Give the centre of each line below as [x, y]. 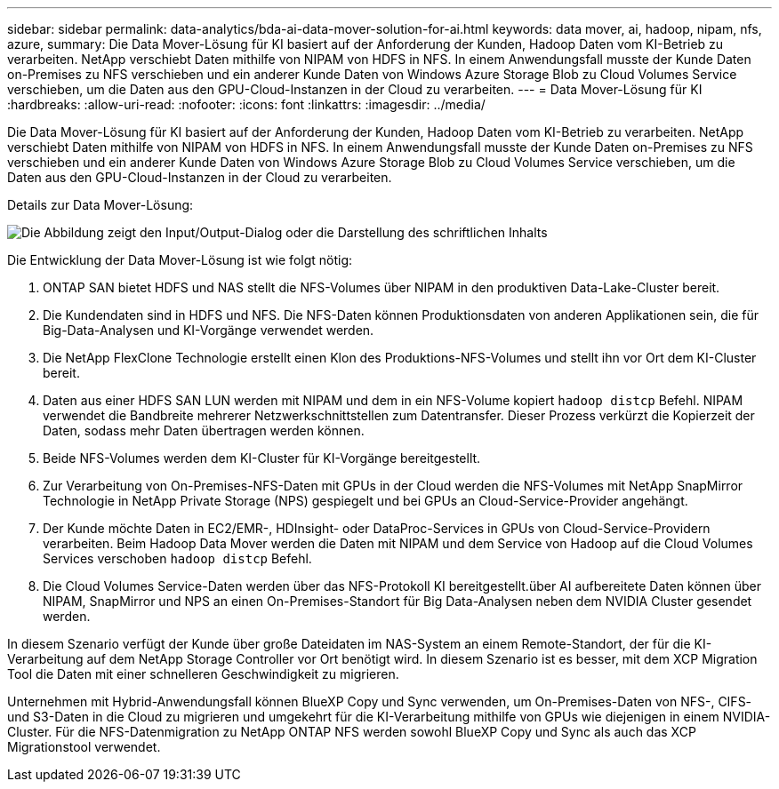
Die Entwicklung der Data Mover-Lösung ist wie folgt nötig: [180, 260]
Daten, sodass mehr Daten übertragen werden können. [204, 430]
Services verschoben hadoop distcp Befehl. [177, 558]
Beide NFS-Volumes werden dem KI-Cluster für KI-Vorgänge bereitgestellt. [262, 458]
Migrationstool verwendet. [84, 747]
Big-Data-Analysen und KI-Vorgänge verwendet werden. [209, 330]
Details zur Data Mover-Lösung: [100, 205]
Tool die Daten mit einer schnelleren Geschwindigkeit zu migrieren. [203, 674]
